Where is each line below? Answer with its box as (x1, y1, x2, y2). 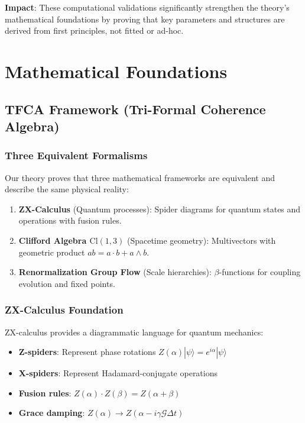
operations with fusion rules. (18, 214, 122, 227)
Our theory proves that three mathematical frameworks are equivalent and (5, 171, 275, 183)
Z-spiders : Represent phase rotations (18, 345, 156, 358)
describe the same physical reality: (5, 183, 129, 195)
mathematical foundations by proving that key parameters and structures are (5, 12, 285, 25)
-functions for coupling (219, 266, 301, 278)
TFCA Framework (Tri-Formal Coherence (5, 99, 266, 118)
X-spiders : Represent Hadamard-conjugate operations (18, 367, 218, 379)
